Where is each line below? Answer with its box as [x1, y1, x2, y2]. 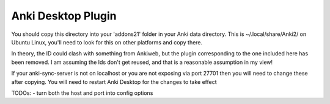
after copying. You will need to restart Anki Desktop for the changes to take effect [11, 78, 217, 85]
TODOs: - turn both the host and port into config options [11, 89, 153, 97]
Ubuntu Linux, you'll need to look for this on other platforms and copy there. [11, 38, 203, 46]
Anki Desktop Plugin [11, 9, 117, 23]
